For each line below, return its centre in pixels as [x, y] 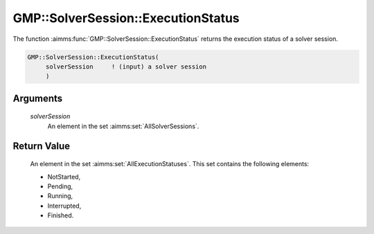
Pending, [60, 186]
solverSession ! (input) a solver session [126, 66]
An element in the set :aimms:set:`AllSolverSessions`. [123, 126]
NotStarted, [64, 177]
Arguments [38, 98]
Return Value [42, 146]
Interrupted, [64, 206]
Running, [60, 196]
